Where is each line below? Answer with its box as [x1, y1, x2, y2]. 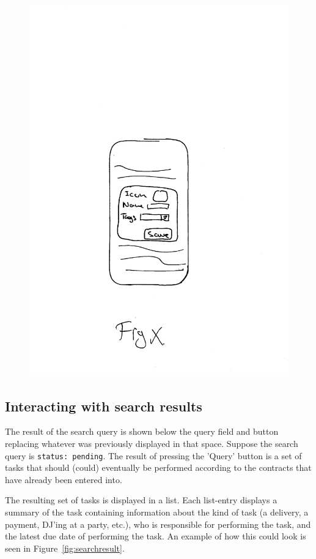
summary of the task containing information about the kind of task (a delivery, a [5, 506, 309, 519]
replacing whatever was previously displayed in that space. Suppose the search [5, 437, 298, 450]
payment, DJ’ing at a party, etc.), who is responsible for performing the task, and [5, 517, 311, 530]
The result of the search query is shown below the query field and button [5, 425, 279, 438]
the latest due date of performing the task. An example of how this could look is [5, 530, 306, 542]
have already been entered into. [5, 473, 122, 486]
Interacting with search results [5, 396, 202, 415]
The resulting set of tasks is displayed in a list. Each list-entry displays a [5, 493, 277, 506]
